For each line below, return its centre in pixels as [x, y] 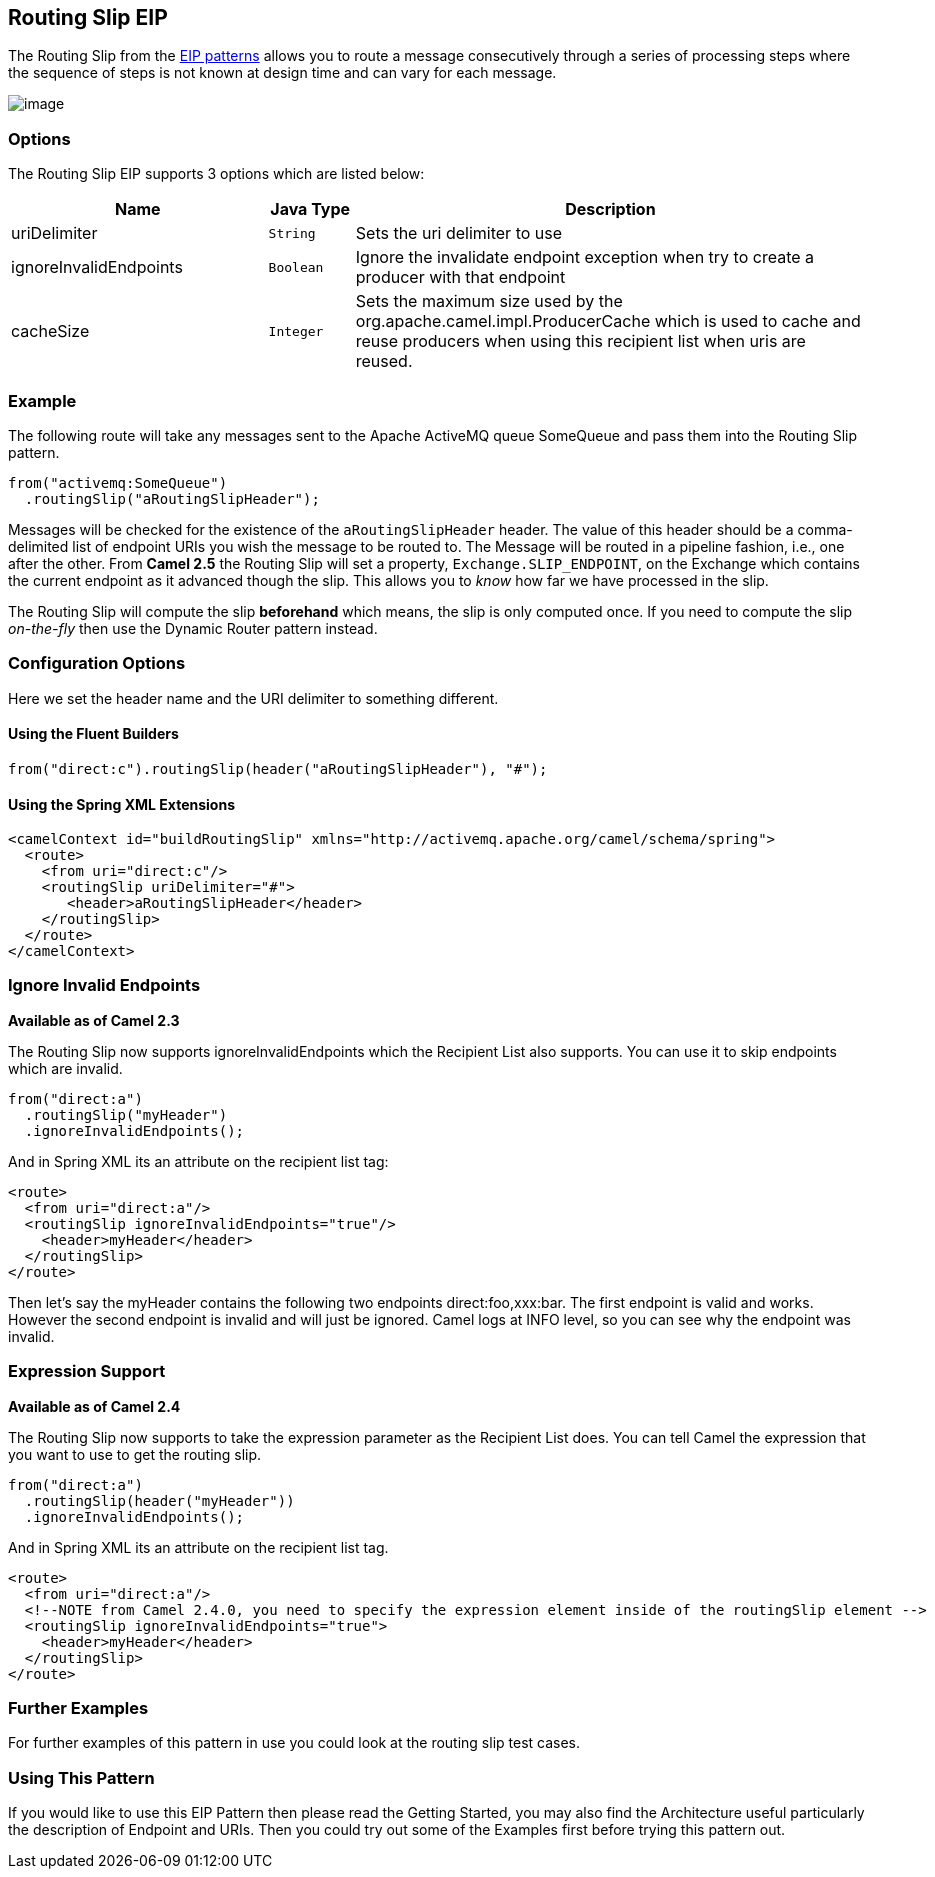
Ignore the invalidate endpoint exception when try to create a [585, 257]
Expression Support [87, 1371]
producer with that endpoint [460, 277]
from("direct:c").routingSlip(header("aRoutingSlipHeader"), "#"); [278, 768]
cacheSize [50, 331]
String [292, 233]
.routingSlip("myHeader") [126, 1114]
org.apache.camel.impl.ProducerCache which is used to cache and [608, 321]
